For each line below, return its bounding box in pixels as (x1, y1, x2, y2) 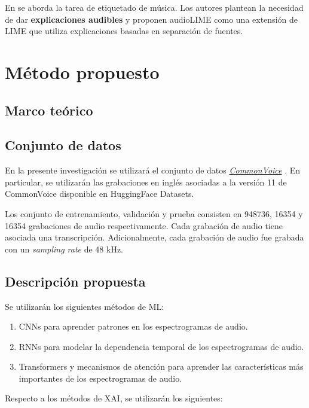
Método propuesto (5, 59, 160, 84)
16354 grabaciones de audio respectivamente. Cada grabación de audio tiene (5, 219, 283, 232)
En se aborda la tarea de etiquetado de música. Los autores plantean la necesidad (5, 1, 304, 13)
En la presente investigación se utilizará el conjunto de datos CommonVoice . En (5, 164, 301, 176)
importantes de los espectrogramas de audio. (19, 372, 182, 384)
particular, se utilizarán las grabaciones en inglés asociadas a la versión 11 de (5, 175, 287, 188)
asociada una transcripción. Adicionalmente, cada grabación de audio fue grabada (5, 231, 304, 243)
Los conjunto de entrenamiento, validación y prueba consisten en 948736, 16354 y (5, 207, 303, 220)
